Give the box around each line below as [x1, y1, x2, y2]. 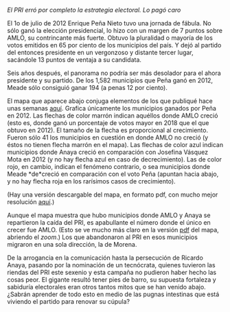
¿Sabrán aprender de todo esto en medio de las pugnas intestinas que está [7, 290, 220, 298]
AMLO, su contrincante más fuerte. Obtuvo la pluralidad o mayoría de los [7, 34, 213, 42]
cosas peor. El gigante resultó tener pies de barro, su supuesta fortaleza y [7, 276, 216, 284]
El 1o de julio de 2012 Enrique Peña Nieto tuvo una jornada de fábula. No [7, 19, 211, 27]
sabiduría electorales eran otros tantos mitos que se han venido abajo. [7, 283, 206, 291]
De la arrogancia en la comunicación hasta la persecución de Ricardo [7, 254, 204, 262]
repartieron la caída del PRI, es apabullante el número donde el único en [7, 219, 211, 226]
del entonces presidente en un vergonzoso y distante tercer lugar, [7, 48, 194, 56]
